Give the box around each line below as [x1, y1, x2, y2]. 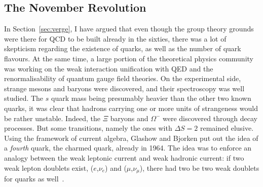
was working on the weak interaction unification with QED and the [4, 63, 213, 73]
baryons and [110, 113, 148, 123]
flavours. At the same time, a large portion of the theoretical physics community [4, 53, 253, 63]
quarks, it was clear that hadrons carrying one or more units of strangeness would [4, 102, 258, 113]
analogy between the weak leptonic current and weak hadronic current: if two [4, 152, 244, 163]
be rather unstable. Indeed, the [4, 113, 100, 123]
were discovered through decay [163, 113, 257, 123]
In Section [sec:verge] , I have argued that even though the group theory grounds [4, 23, 254, 34]
